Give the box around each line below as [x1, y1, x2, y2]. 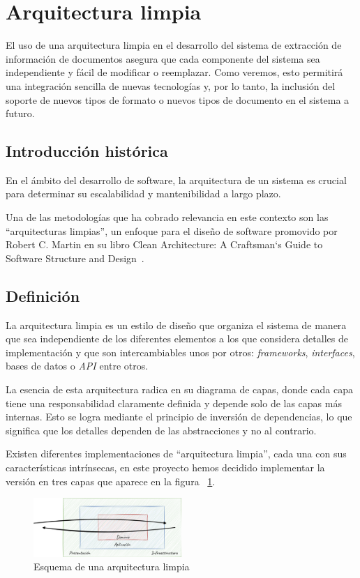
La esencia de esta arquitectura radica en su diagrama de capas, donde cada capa [6, 382, 354, 397]
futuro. [6, 106, 35, 121]
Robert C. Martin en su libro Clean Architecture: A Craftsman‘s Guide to [6, 237, 323, 252]
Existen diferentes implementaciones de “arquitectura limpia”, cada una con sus [6, 446, 347, 461]
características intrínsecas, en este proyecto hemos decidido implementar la [6, 460, 325, 474]
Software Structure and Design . [6, 250, 144, 265]
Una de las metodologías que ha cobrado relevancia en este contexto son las [6, 210, 329, 225]
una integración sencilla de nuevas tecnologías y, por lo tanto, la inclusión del [6, 78, 336, 93]
